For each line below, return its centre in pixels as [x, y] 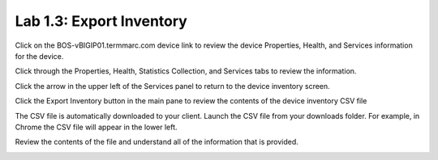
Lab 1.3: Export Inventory [101, 21]
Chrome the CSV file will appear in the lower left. [96, 127]
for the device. [39, 56]
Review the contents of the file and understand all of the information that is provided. [157, 142]
